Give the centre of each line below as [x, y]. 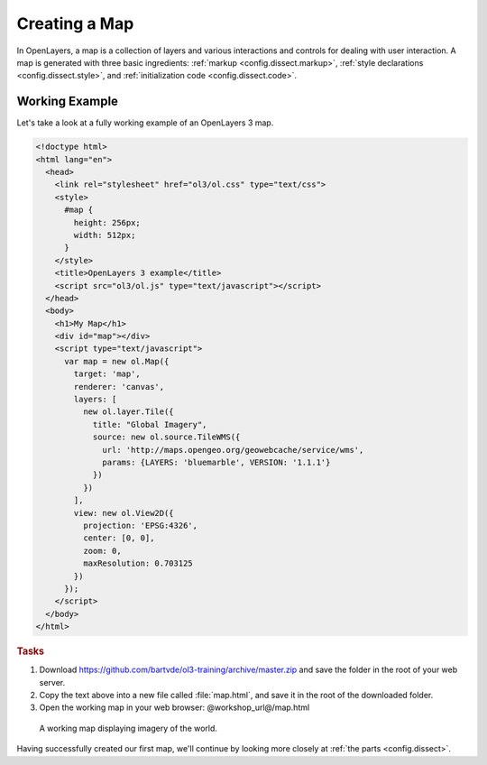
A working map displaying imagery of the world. [129, 728]
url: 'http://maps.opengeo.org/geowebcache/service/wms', [233, 450]
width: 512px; [105, 235]
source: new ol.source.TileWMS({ [166, 437]
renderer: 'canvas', [119, 387]
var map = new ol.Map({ [117, 361]
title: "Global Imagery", [150, 424]
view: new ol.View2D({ [124, 513]
